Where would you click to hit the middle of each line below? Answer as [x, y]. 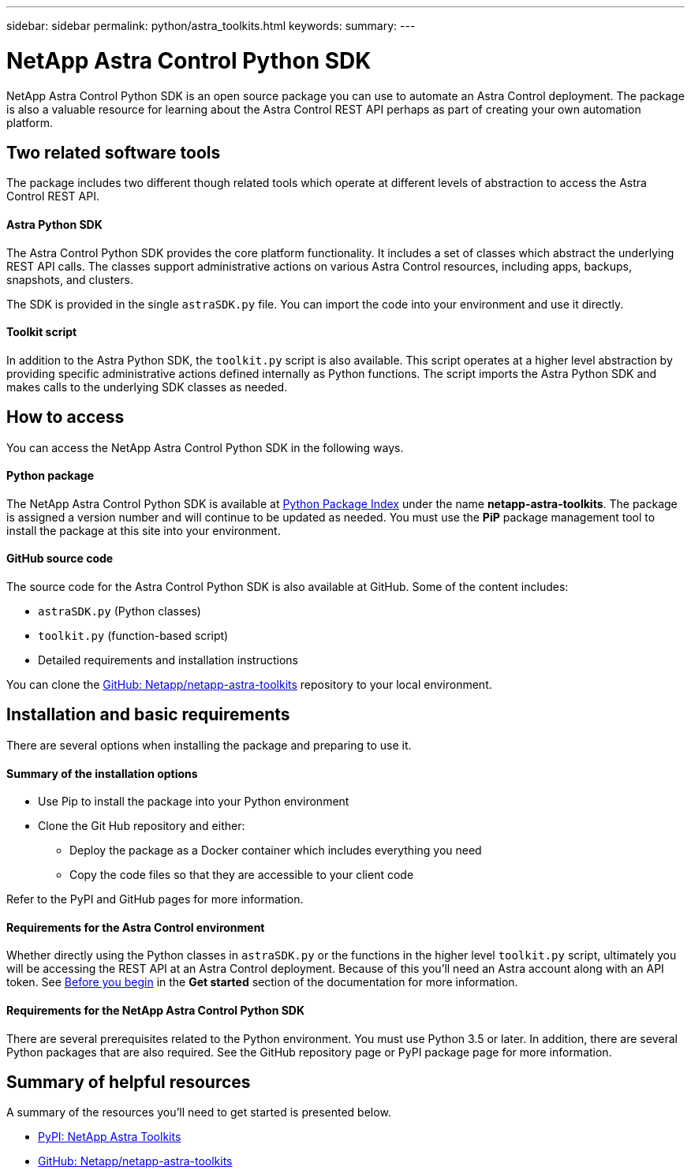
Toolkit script [42, 332]
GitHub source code [60, 559]
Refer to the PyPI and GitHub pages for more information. [155, 899]
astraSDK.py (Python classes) [120, 611]
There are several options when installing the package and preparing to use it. [209, 745]
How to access [65, 417]
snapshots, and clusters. [70, 279]
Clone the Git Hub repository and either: [142, 826]
